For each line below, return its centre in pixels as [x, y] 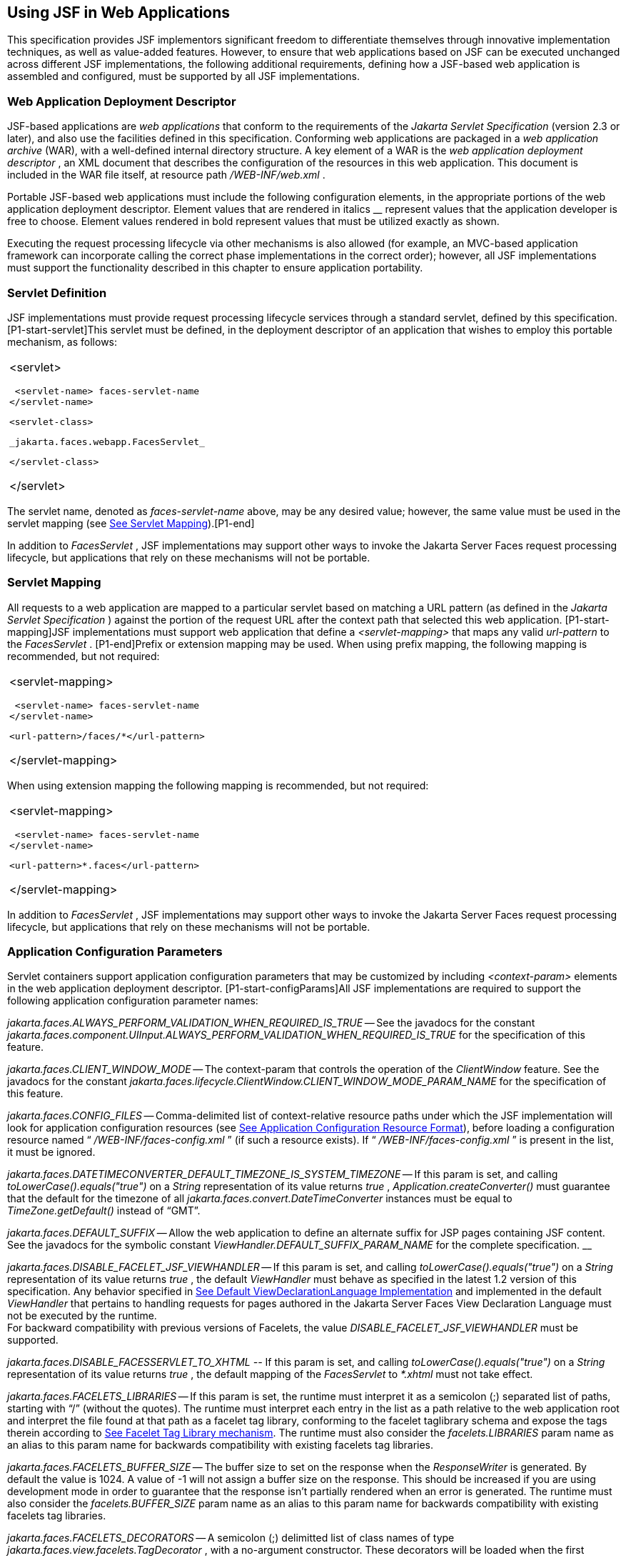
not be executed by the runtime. [82, 1316]
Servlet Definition [57, 293]
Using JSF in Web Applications [119, 13]
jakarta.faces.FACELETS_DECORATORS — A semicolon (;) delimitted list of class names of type [231, 1538]
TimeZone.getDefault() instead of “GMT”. [104, 1211]
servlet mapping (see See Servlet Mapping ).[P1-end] [131, 523]
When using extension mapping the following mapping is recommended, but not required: [218, 785]
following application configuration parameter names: [133, 1001]
